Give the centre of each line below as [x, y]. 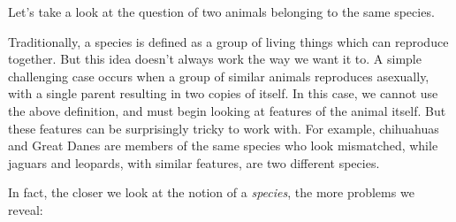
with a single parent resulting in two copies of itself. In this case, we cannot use [223, 93]
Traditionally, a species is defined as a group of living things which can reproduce [228, 41]
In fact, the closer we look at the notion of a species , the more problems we [211, 192]
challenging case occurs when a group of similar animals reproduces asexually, [219, 76]
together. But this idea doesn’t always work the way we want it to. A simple [215, 59]
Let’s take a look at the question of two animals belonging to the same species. [221, 11]
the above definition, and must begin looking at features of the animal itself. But [227, 110]
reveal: [26, 209]
